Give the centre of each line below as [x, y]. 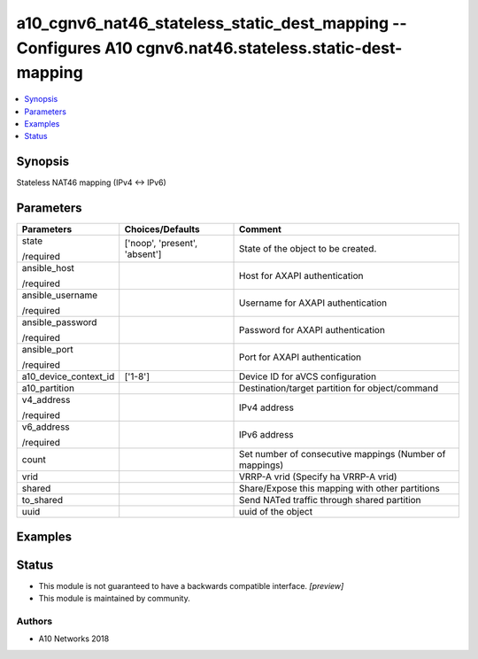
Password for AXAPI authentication [312, 330]
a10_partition [48, 388]
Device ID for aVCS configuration [308, 376]
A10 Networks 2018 [74, 639]
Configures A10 [74, 48]
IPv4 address [266, 407]
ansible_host [48, 268]
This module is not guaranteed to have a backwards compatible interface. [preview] [191, 585]
